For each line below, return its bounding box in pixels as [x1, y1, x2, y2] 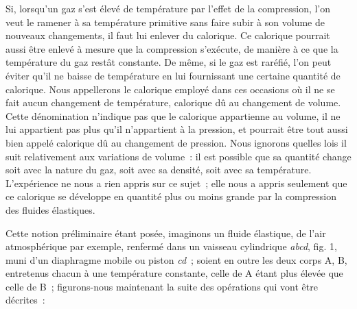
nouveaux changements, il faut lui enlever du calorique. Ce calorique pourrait [5, 28, 330, 42]
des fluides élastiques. [5, 202, 95, 217]
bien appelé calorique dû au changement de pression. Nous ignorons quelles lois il [5, 135, 347, 149]
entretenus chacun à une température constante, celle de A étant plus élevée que [5, 266, 343, 280]
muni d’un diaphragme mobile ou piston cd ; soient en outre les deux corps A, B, [5, 252, 347, 267]
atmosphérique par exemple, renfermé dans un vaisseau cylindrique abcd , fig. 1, [5, 239, 337, 254]
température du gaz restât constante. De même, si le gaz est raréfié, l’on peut [5, 55, 332, 69]
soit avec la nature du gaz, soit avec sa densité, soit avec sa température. [5, 162, 312, 177]
